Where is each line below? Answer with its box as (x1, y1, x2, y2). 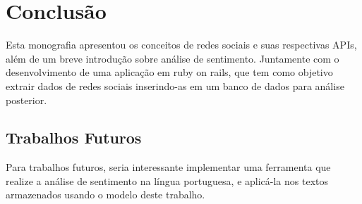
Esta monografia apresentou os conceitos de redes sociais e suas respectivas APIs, (6, 37, 357, 52)
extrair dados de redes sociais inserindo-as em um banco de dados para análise (6, 78, 344, 93)
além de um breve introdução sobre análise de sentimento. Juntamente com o (6, 51, 339, 65)
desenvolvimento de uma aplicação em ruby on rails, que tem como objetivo (6, 65, 333, 79)
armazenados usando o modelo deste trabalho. (6, 187, 205, 202)
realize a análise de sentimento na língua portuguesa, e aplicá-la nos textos (6, 173, 328, 188)
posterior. (6, 92, 47, 107)
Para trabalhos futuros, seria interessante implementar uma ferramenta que (6, 160, 331, 174)
